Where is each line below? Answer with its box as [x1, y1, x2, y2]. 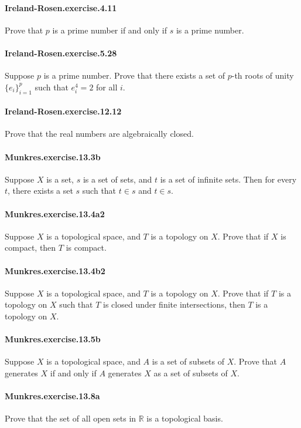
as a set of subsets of [153, 366, 228, 379]
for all [96, 80, 118, 93]
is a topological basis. [146, 412, 223, 424]
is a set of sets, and [83, 173, 152, 185]
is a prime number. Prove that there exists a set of [43, 69, 225, 82]
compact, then [5, 241, 56, 254]
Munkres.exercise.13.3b [5, 150, 101, 163]
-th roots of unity [231, 69, 294, 82]
